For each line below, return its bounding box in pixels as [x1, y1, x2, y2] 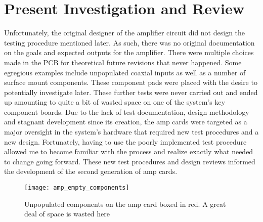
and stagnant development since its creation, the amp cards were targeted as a [4, 116, 247, 127]
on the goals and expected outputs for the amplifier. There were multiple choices [4, 47, 254, 58]
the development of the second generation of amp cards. [4, 166, 178, 176]
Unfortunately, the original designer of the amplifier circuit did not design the [4, 27, 245, 38]
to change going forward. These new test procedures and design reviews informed [4, 156, 255, 166]
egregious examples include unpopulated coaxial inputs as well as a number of [4, 67, 246, 77]
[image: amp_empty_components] [24, 184, 129, 192]
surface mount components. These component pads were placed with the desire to [4, 77, 257, 87]
